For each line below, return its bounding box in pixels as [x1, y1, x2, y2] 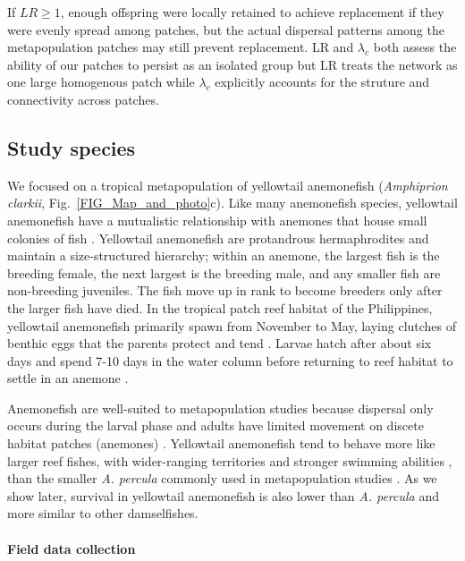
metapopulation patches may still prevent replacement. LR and [7, 38, 354, 56]
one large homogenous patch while [7, 72, 195, 91]
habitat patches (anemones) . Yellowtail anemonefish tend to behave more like [7, 434, 435, 453]
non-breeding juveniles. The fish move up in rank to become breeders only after [7, 281, 443, 300]
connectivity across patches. [7, 89, 159, 108]
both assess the [373, 38, 457, 56]
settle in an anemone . [7, 369, 129, 387]
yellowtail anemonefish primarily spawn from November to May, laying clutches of [7, 316, 457, 335]
